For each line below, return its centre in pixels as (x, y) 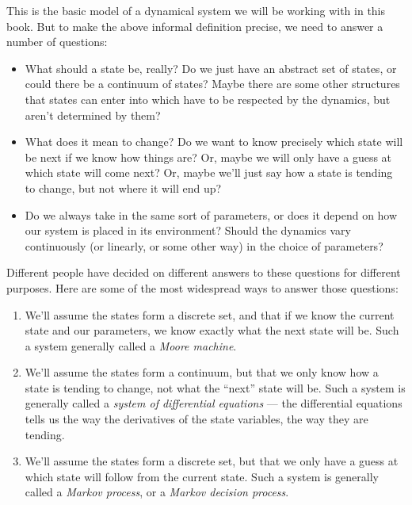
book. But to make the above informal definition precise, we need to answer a (195, 26)
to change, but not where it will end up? (123, 187)
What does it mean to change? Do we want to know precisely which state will (214, 142)
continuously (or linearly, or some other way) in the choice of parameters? (204, 245)
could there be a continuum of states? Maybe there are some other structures (212, 84)
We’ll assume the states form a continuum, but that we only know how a (202, 372)
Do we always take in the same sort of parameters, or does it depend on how (211, 214)
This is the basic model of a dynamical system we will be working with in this (196, 10)
